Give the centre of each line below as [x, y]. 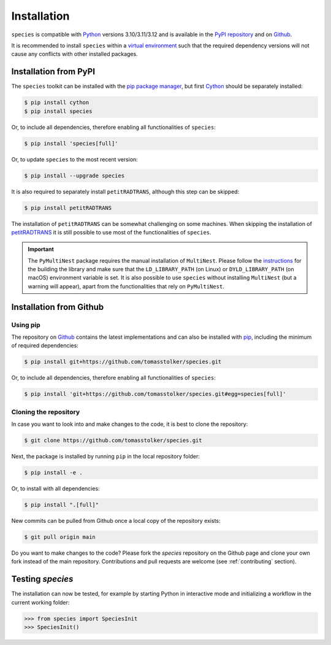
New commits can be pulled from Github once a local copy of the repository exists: [116, 520]
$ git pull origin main [60, 537]
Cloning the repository [45, 412]
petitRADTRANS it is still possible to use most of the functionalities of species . [111, 232]
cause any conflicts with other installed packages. [74, 54]
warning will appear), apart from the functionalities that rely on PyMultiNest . [126, 286]
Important [41, 249]
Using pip [26, 325]
